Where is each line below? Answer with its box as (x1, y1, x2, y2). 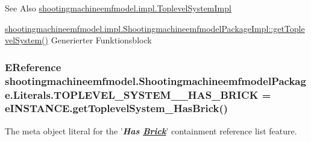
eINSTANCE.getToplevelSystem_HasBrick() (5, 101, 228, 116)
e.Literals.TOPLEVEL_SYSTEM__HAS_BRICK (5, 87, 259, 102)
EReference (5, 59, 61, 74)
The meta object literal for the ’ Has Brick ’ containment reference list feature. (5, 124, 297, 137)
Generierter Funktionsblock (51, 34, 152, 46)
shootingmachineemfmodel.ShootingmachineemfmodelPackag (5, 73, 306, 88)
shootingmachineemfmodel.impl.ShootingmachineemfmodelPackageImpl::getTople (5, 22, 305, 34)
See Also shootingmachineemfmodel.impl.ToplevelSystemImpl (5, 2, 231, 14)
